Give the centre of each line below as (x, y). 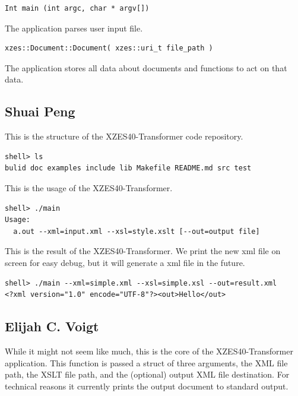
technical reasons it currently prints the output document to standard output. (147, 386)
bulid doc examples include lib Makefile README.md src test (128, 168)
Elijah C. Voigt (52, 326)
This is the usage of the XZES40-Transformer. (89, 187)
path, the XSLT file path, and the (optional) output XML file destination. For (147, 374)
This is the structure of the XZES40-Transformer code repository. (124, 136)
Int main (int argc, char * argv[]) (77, 8)
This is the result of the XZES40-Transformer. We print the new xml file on (143, 251)
